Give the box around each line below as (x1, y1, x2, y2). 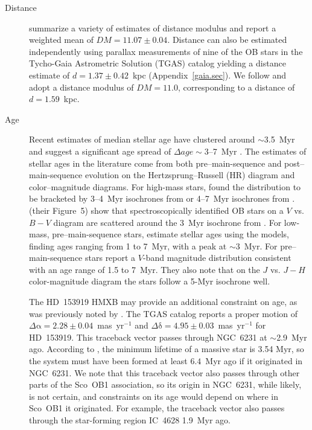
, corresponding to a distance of (178, 80, 295, 93)
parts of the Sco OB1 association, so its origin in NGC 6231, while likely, (29, 378, 302, 391)
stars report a (85, 251, 136, 264)
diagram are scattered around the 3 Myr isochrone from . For (53, 216, 282, 228)
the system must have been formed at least (29, 355, 188, 367)
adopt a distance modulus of (29, 80, 134, 93)
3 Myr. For (235, 239, 278, 252)
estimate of (29, 68, 70, 81)
